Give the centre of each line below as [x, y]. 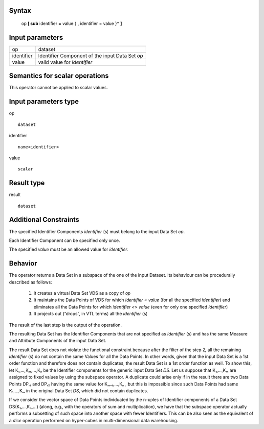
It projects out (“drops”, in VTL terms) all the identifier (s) [90, 314]
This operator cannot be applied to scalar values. [58, 88]
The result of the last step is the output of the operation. [66, 325]
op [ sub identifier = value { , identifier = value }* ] [72, 24]
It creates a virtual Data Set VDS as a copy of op [82, 293]
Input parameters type [44, 102]
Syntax [20, 11]
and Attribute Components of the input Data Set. [58, 341]
